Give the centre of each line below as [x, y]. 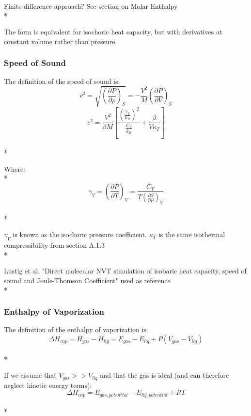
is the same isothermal [192, 234]
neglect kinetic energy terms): [48, 385]
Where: [15, 168]
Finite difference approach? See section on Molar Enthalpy [91, 6]
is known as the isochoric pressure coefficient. [80, 234]
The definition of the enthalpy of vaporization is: [76, 329]
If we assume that [30, 375]
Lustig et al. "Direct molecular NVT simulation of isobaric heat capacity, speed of [125, 271]
